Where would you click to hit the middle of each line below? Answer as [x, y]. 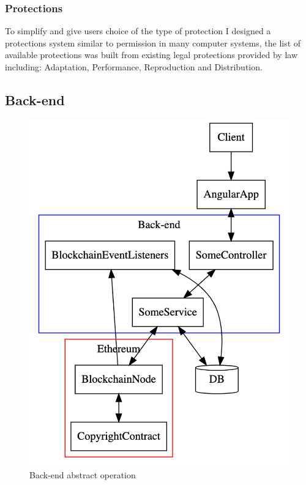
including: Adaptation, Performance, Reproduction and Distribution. [134, 67]
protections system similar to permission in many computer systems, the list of [153, 43]
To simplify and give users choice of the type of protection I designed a [138, 31]
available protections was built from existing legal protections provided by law [151, 55]
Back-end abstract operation [83, 475]
